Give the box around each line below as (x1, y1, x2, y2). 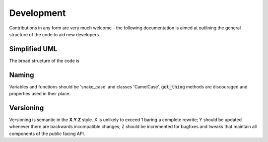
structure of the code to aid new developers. (9, 31, 100, 37)
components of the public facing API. (9, 131, 85, 137)
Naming (9, 71, 34, 79)
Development (9, 7, 66, 18)
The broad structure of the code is (9, 58, 79, 64)
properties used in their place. (9, 91, 71, 97)
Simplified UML (9, 45, 58, 53)
